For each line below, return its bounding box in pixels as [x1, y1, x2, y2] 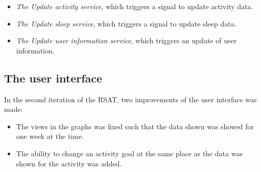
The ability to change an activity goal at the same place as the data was [16, 148, 243, 158]
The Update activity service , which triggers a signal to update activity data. [16, 1, 253, 11]
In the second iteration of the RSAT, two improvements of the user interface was [4, 94, 257, 104]
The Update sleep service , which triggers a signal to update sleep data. [16, 18, 236, 28]
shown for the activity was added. [16, 158, 122, 168]
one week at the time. [16, 131, 84, 141]
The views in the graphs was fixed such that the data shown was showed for [16, 121, 254, 131]
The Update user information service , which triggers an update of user [16, 35, 237, 46]
